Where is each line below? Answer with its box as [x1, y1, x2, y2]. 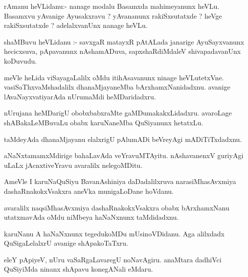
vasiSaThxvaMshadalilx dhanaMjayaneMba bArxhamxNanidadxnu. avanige [4, 82, 230, 92]
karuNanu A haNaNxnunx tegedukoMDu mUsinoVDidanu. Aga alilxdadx [4, 228, 225, 238]
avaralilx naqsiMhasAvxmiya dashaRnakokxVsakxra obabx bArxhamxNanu [4, 202, 229, 212]
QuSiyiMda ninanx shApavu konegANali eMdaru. [4, 264, 153, 274]
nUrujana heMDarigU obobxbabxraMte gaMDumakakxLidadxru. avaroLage [4, 108, 232, 118]
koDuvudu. [4, 55, 37, 66]
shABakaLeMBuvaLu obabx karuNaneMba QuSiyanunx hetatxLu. [4, 117, 203, 127]
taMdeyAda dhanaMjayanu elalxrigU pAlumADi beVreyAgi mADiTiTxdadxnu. [4, 134, 242, 144]
